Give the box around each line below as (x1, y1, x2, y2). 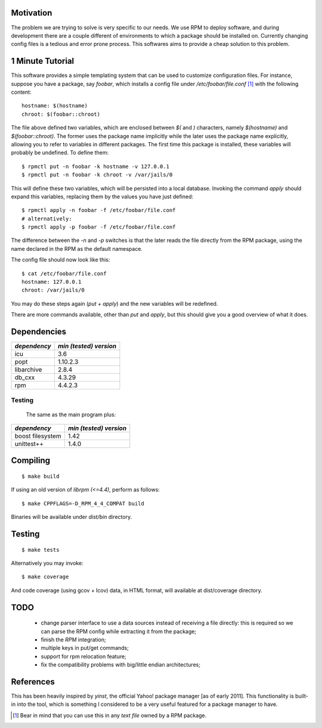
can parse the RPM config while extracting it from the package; (41, 628, 197, 635)
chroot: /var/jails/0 (21, 287, 85, 294)
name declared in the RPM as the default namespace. (11, 245, 143, 252)
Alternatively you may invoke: (11, 560, 83, 567)
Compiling (11, 456, 51, 466)
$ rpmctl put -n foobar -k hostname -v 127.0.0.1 (21, 163, 170, 170)
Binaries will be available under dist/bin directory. (11, 514, 132, 521)
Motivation (11, 8, 52, 18)
